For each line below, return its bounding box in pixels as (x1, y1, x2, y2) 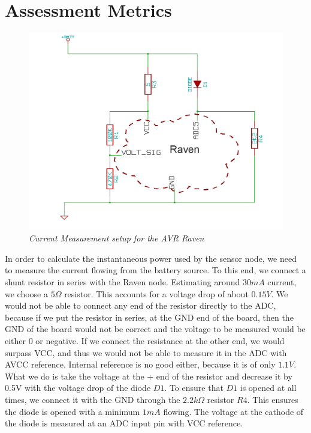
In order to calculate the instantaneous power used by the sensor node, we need (5, 252, 297, 264)
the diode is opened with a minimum (5, 405, 140, 417)
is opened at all (240, 381, 297, 394)
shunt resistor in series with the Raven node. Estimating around (5, 276, 240, 288)
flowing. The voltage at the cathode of (163, 405, 304, 417)
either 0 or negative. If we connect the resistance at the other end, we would (5, 334, 285, 347)
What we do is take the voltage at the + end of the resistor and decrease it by (5, 369, 292, 382)
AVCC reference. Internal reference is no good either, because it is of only (5, 358, 276, 371)
